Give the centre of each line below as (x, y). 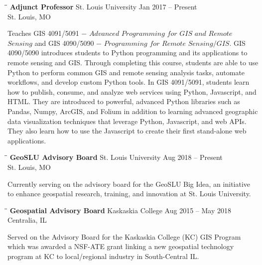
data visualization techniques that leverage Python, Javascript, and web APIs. (127, 121)
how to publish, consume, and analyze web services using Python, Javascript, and (132, 91)
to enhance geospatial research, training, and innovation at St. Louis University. (129, 194)
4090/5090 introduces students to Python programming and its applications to (128, 53)
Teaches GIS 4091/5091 (43, 33)
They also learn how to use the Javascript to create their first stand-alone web (127, 131)
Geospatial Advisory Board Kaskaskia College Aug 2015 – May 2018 (120, 210)
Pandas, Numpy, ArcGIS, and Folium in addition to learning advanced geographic (133, 111)
